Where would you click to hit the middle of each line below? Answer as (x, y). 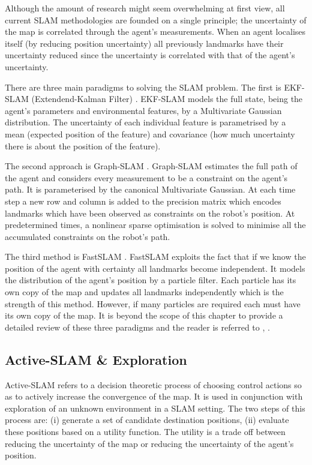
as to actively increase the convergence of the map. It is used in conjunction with (154, 396)
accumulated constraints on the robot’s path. (88, 236)
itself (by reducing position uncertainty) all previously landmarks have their (144, 43)
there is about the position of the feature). (83, 145)
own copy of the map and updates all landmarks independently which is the (144, 292)
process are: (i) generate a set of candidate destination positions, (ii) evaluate (147, 420)
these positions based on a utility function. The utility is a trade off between (145, 432)
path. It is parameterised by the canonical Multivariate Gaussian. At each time (150, 189)
